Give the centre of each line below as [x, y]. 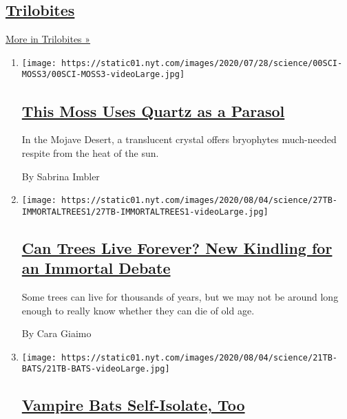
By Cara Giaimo [56, 333]
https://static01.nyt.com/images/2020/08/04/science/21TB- [199, 357]
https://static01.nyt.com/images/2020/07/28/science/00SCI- [202, 63]
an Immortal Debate [96, 268]
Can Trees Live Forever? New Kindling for [177, 247]
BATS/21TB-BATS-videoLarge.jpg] [96, 369]
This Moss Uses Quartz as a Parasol [153, 110]
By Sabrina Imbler [61, 176]
